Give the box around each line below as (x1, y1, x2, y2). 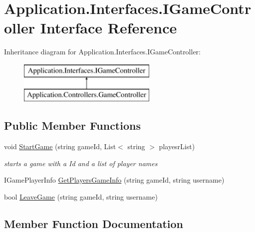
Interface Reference (40, 17, 177, 38)
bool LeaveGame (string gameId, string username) (4, 192, 158, 202)
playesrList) (159, 141, 195, 152)
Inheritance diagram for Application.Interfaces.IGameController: (4, 46, 201, 57)
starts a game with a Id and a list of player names (4, 158, 158, 168)
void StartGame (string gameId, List (4, 141, 116, 152)
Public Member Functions (4, 118, 141, 133)
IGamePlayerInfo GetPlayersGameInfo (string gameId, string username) (4, 175, 225, 185)
